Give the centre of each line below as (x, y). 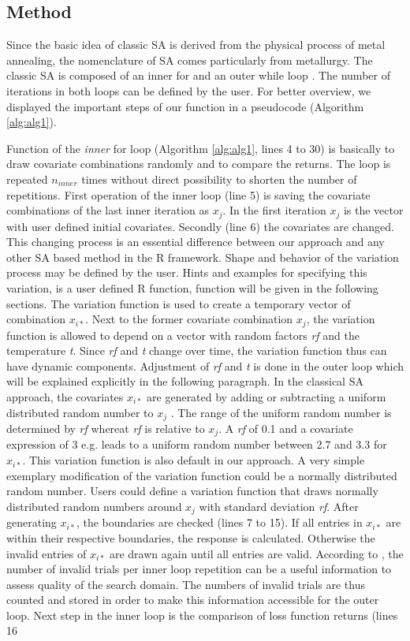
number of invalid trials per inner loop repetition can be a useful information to (199, 569)
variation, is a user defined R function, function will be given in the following (192, 287)
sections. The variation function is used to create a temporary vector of (179, 303)
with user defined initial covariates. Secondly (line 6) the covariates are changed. (200, 226)
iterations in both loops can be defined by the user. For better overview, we (189, 90)
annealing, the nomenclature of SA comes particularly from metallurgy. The (190, 60)
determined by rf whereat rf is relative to (106, 429)
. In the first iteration (274, 210)
